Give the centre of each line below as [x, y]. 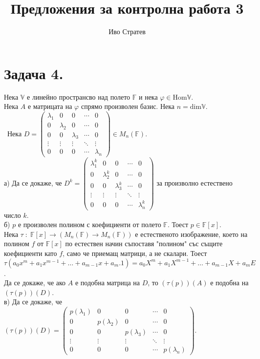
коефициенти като [31, 253]
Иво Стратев [127, 32]
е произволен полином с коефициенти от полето [89, 224]
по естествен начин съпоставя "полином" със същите [144, 243]
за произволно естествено [195, 182]
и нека [148, 96]
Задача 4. [34, 73]
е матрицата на [50, 106]
